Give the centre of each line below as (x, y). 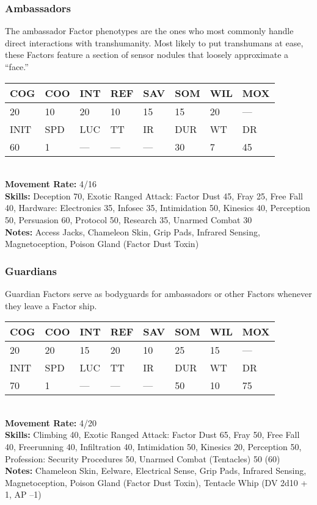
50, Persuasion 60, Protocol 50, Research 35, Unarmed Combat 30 (129, 219)
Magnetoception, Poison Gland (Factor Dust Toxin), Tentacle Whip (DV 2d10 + (156, 482)
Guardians (31, 270)
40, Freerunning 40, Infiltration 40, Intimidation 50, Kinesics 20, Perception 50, (153, 446)
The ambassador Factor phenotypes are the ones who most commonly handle (149, 31)
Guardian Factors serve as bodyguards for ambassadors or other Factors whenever (158, 293)
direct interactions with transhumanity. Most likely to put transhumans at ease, (154, 42)
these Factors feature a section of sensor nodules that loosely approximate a (147, 55)
